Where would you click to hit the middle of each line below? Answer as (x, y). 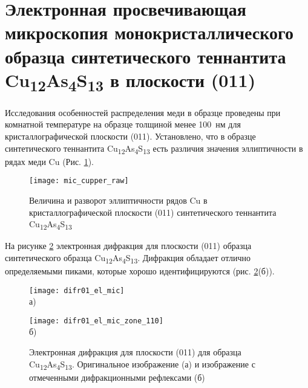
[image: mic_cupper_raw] (79, 181)
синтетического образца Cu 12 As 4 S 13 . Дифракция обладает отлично (128, 258)
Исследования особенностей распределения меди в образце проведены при (143, 112)
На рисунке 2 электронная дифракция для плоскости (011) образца (128, 246)
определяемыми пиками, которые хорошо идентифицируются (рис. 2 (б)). (140, 270)
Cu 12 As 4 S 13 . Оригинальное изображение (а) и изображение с (142, 364)
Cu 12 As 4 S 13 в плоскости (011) (130, 81)
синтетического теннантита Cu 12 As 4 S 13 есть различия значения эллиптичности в (154, 149)
